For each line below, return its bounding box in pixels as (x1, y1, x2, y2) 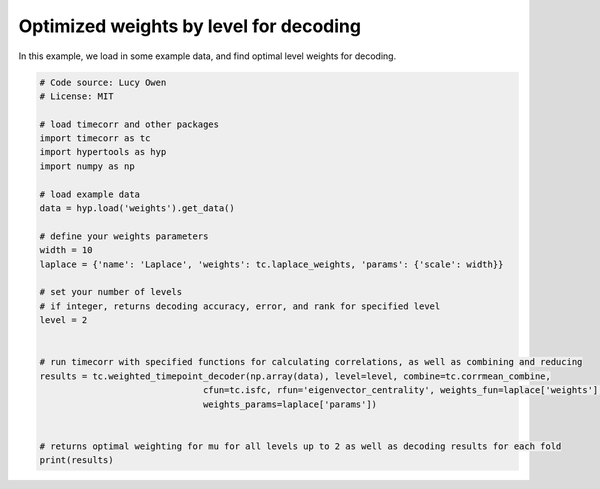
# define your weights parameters (39, 230, 209, 242)
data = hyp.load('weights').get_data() (39, 203, 235, 214)
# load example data (39, 188, 140, 200)
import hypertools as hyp (39, 146, 167, 158)
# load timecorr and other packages (39, 118, 220, 130)
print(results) (39, 455, 114, 466)
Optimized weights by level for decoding (18, 15, 362, 37)
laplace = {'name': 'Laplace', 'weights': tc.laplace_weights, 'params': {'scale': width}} (39, 258, 504, 270)
